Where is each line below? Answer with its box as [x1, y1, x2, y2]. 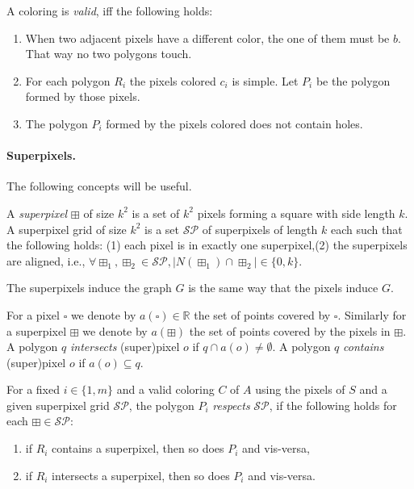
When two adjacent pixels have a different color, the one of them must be [25, 29, 390, 46]
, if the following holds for [269, 396, 397, 413]
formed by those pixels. [25, 88, 140, 105]
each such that [330, 220, 403, 237]
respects [212, 396, 250, 413]
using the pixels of [255, 381, 345, 398]
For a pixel [6, 306, 60, 323]
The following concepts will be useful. [6, 178, 192, 194]
